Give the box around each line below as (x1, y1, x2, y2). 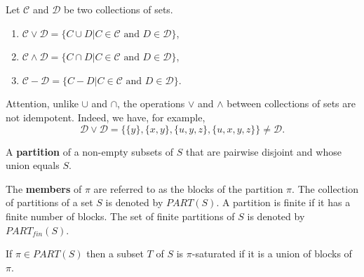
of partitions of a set (6, 195, 93, 210)
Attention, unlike (6, 96, 79, 111)
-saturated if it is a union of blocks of (191, 246, 352, 261)
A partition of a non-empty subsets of (6, 144, 174, 158)
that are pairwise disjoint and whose (185, 144, 342, 158)
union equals (6, 158, 60, 173)
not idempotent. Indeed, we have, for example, (6, 109, 205, 124)
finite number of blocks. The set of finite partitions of (6, 208, 235, 223)
